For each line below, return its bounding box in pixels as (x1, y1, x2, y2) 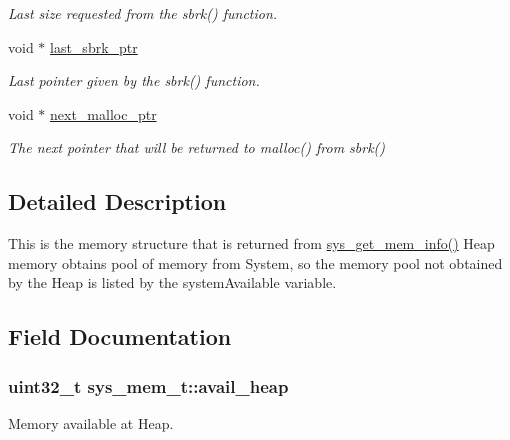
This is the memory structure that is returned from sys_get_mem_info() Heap (8, 233, 495, 254)
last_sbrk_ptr (50, 36, 138, 57)
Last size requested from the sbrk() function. (8, 3, 278, 23)
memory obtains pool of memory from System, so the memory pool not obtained (8, 252, 503, 273)
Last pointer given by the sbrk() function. (8, 70, 260, 91)
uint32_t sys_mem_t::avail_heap (8, 373, 289, 398)
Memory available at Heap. (8, 412, 174, 433)
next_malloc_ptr (50, 103, 157, 124)
